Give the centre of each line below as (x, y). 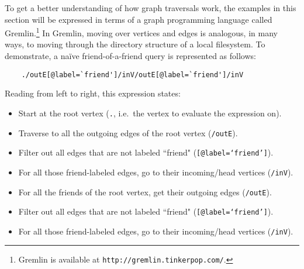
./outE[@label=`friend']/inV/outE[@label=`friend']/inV (132, 75)
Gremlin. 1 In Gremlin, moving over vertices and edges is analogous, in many (141, 32)
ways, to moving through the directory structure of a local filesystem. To (135, 44)
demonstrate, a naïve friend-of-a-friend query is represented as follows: (130, 56)
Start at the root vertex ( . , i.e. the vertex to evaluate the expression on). (150, 113)
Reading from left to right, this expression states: (93, 93)
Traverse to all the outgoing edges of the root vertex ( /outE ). (128, 132)
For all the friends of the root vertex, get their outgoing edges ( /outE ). (145, 192)
